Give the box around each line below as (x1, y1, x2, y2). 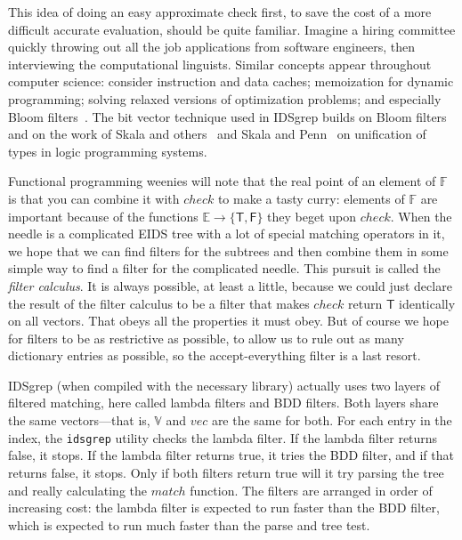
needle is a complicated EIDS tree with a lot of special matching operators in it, (8, 224, 445, 243)
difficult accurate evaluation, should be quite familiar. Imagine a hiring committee (8, 20, 456, 38)
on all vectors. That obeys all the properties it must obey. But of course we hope (8, 311, 449, 330)
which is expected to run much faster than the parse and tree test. (8, 515, 370, 534)
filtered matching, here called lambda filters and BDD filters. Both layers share (8, 393, 439, 412)
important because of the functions (8, 206, 199, 225)
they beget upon (267, 206, 357, 225)
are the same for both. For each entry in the (211, 411, 452, 430)
